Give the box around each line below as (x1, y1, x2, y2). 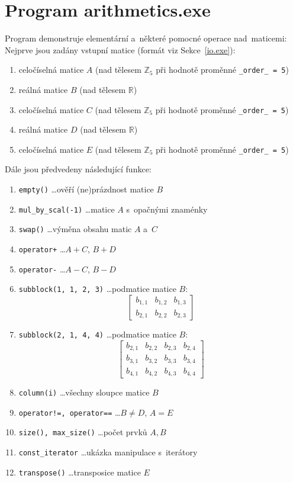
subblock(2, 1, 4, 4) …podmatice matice (18, 328, 176, 340)
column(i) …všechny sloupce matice (18, 386, 150, 399)
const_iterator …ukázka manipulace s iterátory (18, 446, 198, 458)
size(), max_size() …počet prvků (18, 426, 147, 438)
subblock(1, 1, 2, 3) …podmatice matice (18, 282, 176, 295)
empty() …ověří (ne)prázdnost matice (18, 183, 154, 195)
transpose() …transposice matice (18, 465, 141, 478)
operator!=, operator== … (18, 406, 121, 418)
